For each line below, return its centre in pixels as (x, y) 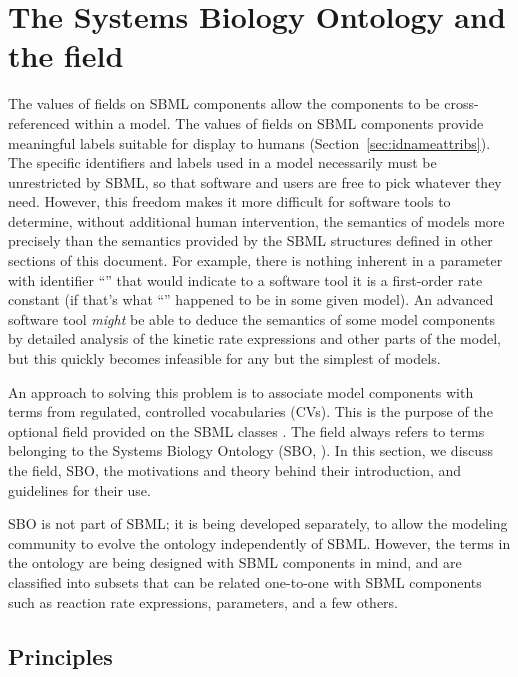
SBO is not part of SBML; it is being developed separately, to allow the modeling (258, 523)
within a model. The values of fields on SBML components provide (279, 122)
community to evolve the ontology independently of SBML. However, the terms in (259, 542)
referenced (39, 122)
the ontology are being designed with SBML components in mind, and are (235, 562)
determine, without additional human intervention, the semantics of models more (256, 220)
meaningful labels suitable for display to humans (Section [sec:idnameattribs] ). (249, 142)
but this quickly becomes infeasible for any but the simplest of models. (224, 358)
